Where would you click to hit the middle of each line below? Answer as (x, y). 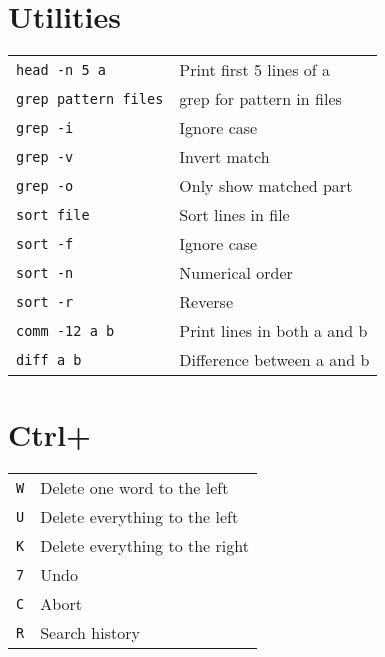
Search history (90, 633)
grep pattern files (90, 98)
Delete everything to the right (144, 546)
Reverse (206, 302)
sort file (53, 214)
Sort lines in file (234, 215)
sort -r (45, 301)
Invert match (224, 157)
